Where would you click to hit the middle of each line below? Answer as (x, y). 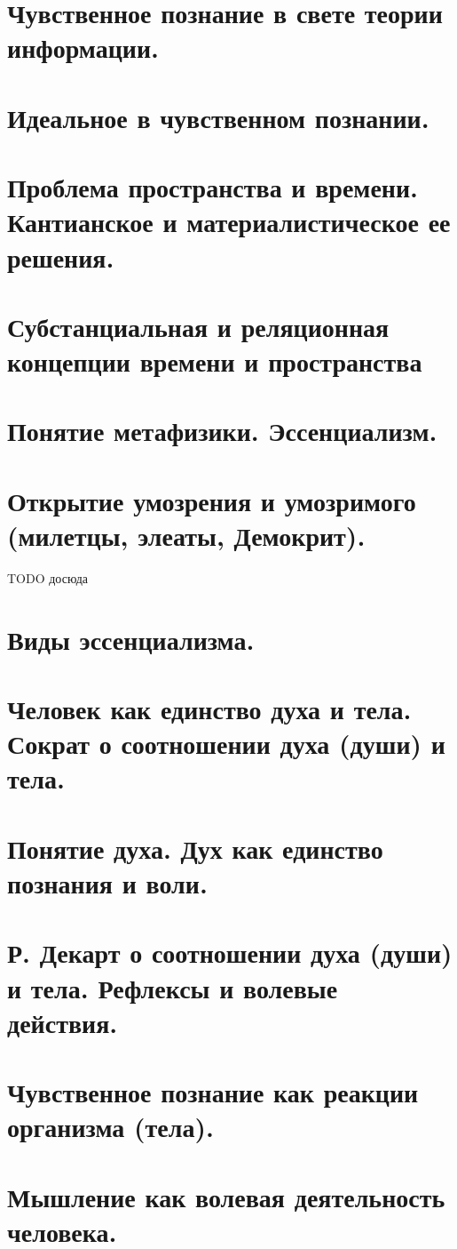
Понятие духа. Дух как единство (195, 848)
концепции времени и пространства (215, 361)
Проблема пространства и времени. (213, 187)
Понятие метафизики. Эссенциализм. (222, 431)
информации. (83, 48)
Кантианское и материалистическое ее (229, 222)
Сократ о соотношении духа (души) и (226, 744)
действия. (63, 1022)
